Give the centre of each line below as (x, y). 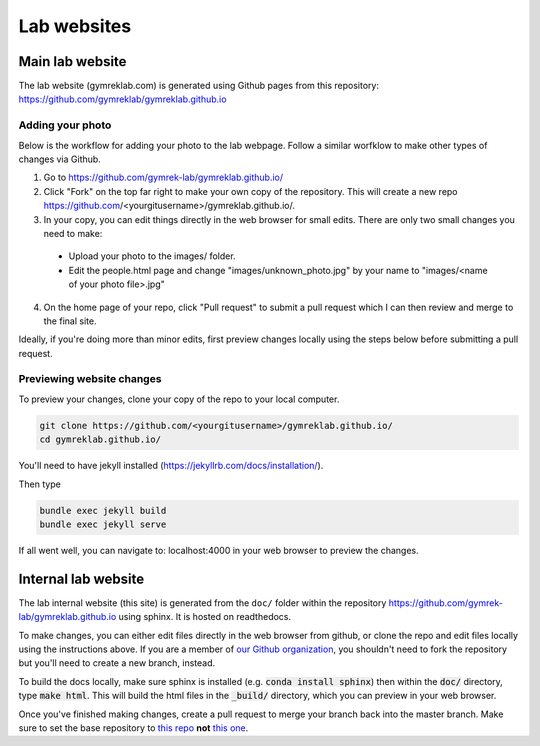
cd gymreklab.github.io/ (100, 439)
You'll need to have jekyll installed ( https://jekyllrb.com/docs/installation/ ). (171, 466)
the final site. (70, 321)
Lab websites (75, 26)
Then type (40, 484)
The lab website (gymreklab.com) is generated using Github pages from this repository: (199, 86)
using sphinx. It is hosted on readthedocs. (205, 617)
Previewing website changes (90, 379)
